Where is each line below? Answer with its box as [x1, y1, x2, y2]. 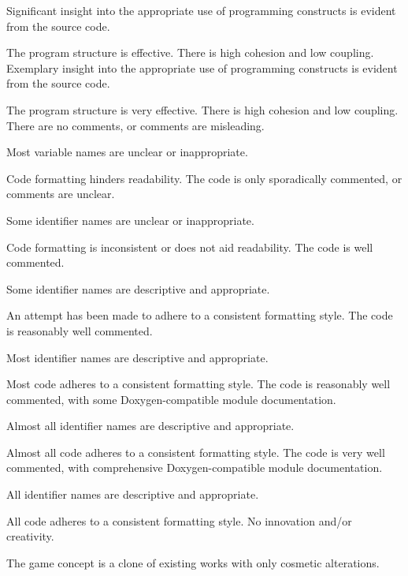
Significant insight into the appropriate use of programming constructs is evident [6, 2, 396, 18]
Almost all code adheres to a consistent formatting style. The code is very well [6, 443, 385, 460]
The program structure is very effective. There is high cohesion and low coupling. [6, 101, 399, 118]
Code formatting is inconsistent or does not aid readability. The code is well [6, 238, 373, 255]
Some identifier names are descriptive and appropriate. [6, 280, 270, 297]
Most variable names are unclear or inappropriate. [6, 144, 248, 160]
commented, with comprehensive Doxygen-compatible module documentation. [6, 459, 383, 476]
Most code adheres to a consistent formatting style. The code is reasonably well [6, 376, 391, 392]
